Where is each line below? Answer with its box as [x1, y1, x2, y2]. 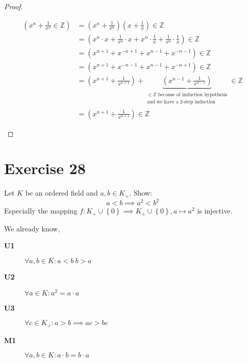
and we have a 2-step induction [146, 99, 216, 104]
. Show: [129, 187, 153, 198]
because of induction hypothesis [158, 92, 228, 97]
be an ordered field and [25, 187, 98, 198]
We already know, [4, 223, 60, 233]
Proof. [4, 1, 23, 11]
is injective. [197, 205, 233, 216]
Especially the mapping [4, 205, 78, 216]
